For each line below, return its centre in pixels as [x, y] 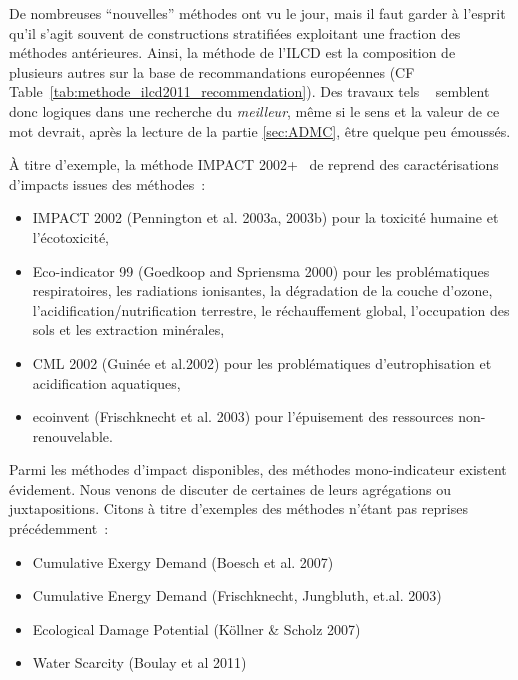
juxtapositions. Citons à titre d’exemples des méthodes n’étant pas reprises [238, 508]
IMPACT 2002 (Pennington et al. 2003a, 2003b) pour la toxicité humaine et [265, 217]
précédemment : [59, 528]
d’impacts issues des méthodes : [107, 183]
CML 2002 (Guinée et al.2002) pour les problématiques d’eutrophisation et [262, 362]
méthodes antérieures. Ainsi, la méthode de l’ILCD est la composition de [232, 52]
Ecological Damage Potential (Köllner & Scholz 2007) [196, 628]
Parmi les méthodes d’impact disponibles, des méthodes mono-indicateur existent [258, 469]
